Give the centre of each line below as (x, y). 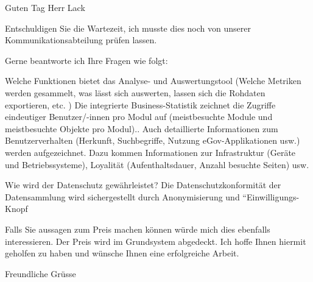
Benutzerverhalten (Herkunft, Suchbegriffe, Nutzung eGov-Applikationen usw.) (153, 140)
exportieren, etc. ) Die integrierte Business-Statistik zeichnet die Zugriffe (140, 104)
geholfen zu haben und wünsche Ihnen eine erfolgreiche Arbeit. (122, 253)
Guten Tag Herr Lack (45, 7)
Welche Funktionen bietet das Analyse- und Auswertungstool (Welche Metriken (153, 81)
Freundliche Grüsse (40, 273)
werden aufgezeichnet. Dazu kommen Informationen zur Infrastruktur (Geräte (150, 152)
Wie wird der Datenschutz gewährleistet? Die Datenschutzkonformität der (143, 185)
